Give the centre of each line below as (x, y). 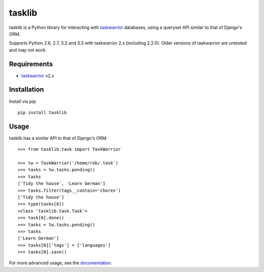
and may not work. (28, 50)
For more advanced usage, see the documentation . (61, 263)
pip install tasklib (42, 112)
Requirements (31, 64)
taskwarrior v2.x (38, 75)
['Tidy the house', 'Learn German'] (62, 184)
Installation (26, 90)
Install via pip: (23, 101)
